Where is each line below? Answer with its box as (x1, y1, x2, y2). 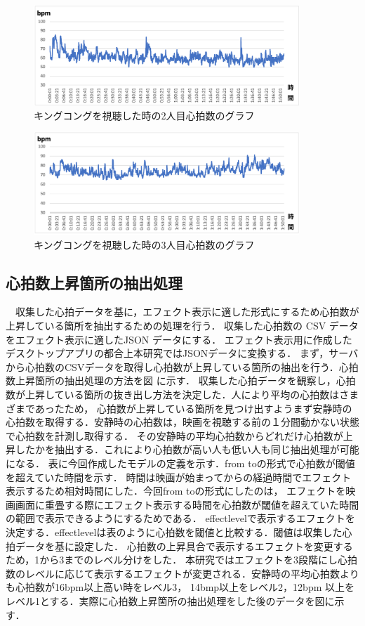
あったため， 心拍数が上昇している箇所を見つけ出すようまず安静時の (34, 400, 352, 415)
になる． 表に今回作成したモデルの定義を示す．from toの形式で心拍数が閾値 (6, 455, 355, 470)
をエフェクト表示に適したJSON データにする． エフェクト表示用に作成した (6, 332, 352, 346)
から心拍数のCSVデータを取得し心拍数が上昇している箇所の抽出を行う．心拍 (6, 359, 359, 374)
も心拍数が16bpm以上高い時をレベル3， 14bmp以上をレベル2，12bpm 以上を (6, 580, 355, 594)
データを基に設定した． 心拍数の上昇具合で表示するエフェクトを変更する (15, 538, 353, 553)
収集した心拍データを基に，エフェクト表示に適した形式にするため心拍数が (15, 304, 359, 319)
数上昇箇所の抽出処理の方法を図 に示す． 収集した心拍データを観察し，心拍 (6, 373, 356, 388)
